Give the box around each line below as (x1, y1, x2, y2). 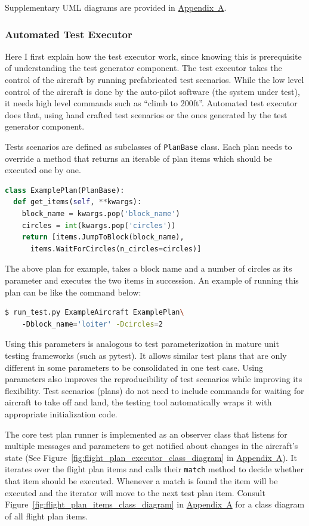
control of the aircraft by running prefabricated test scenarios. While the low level (5, 73, 304, 85)
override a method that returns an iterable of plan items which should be (5, 152, 273, 164)
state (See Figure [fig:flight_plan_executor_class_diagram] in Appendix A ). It (5, 451, 297, 463)
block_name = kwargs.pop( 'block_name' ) (21, 210, 180, 218)
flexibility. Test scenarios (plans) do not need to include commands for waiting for (5, 384, 304, 396)
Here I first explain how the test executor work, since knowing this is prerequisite (5, 50, 302, 62)
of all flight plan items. (5, 509, 88, 522)
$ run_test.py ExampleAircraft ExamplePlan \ (5, 308, 184, 317)
